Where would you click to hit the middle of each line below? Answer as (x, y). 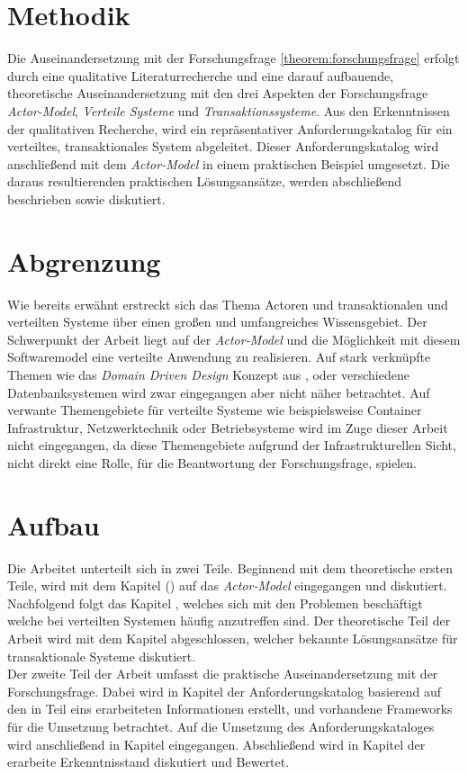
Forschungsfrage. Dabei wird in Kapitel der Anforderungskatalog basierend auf (225, 691)
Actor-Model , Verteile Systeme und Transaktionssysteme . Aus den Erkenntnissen (229, 110)
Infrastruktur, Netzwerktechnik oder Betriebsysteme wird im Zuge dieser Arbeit (228, 427)
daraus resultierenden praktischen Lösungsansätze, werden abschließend (205, 181)
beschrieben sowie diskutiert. (86, 198)
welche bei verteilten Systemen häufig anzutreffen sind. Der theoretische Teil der (229, 621)
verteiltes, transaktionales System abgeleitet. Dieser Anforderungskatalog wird (223, 146)
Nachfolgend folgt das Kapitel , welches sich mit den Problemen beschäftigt (215, 603)
